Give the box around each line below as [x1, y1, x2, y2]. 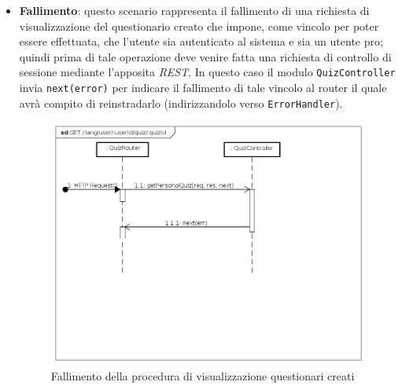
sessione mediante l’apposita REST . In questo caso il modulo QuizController [19, 64, 396, 80]
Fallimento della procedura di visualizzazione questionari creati [50, 367, 355, 383]
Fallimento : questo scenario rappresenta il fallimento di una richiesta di [19, 2, 370, 18]
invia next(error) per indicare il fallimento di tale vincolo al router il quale [19, 79, 387, 96]
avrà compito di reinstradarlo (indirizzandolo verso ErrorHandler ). [19, 94, 343, 111]
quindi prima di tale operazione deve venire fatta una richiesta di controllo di [19, 48, 392, 64]
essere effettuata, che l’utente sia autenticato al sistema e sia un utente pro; [19, 33, 383, 50]
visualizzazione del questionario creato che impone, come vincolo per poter [19, 17, 379, 34]
